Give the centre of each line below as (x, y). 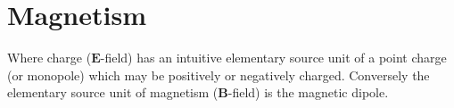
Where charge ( (50, 58)
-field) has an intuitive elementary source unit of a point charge (273, 58)
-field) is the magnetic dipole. (308, 92)
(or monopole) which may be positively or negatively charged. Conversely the (219, 75)
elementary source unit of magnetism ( (113, 92)
